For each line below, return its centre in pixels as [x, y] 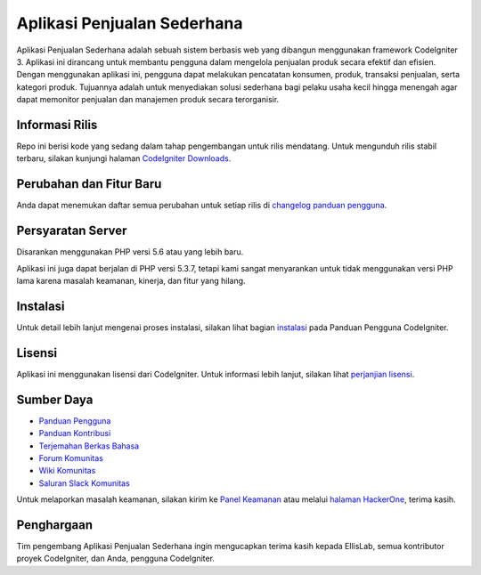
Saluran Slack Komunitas [85, 483]
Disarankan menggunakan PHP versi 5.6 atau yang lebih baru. [130, 252]
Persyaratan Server [72, 231]
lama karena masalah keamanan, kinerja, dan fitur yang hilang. [131, 281]
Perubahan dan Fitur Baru [89, 184]
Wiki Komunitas [67, 471]
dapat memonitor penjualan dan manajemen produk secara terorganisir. [148, 100]
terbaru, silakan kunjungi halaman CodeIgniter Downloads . [124, 158]
